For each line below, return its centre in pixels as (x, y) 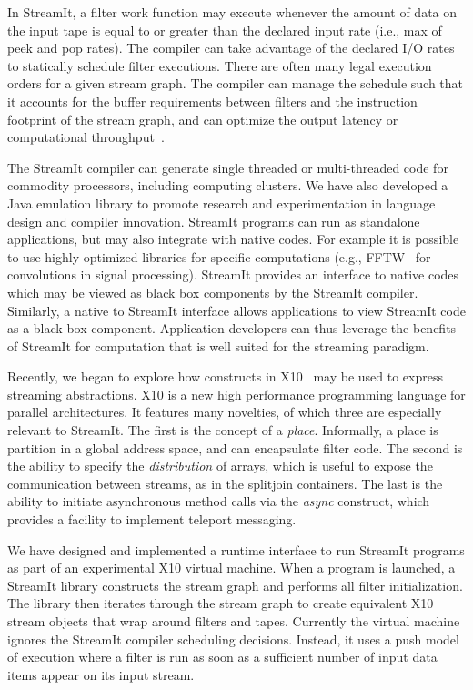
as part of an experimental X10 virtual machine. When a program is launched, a (231, 568)
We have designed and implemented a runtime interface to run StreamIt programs (236, 549)
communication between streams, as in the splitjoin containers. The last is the (225, 483)
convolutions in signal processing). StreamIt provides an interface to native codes (233, 274)
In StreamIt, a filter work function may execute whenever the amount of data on (232, 12)
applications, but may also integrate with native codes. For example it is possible (233, 239)
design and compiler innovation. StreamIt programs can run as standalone (214, 221)
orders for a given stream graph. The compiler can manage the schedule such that (236, 83)
